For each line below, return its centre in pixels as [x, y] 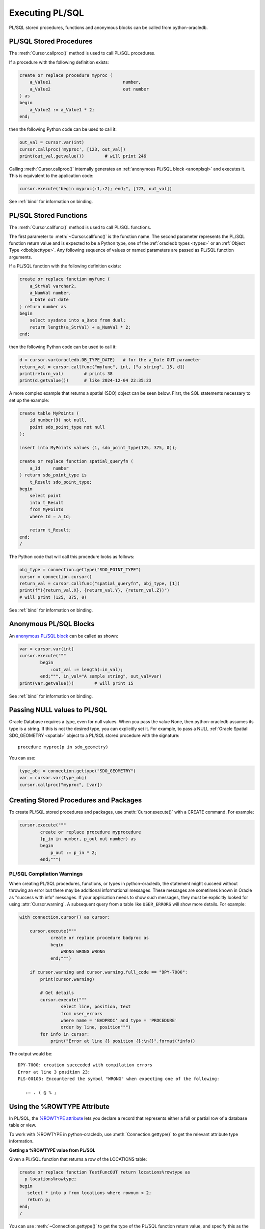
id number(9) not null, [58, 420]
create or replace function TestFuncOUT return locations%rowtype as [105, 1172]
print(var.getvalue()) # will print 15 [76, 683]
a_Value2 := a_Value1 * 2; [62, 110]
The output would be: [31, 1054]
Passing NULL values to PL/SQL [58, 710]
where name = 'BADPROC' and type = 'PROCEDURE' [119, 1020]
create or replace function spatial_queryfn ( [76, 461]
